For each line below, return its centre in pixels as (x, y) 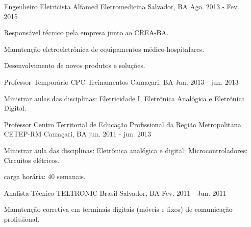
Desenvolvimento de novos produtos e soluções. (75, 65)
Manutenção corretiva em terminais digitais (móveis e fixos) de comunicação (118, 209)
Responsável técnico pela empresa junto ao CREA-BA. (86, 33)
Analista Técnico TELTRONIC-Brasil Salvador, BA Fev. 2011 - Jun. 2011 (115, 193)
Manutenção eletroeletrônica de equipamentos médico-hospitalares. (104, 49)
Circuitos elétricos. (32, 160)
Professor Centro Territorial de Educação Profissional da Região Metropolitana (123, 124)
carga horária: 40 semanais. (45, 176)
